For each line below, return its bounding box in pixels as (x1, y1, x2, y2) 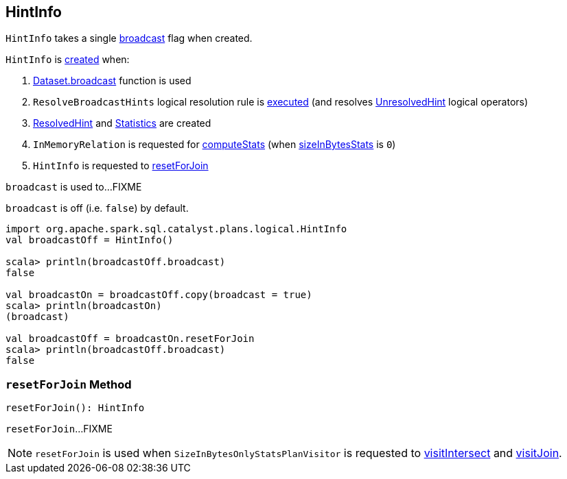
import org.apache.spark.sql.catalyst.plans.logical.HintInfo (5, 223, 347, 235)
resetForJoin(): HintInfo (5, 402, 145, 414)
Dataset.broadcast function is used (33, 75, 192, 87)
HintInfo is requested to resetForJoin (33, 160, 209, 172)
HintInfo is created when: (5, 53, 130, 66)
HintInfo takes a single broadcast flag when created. (5, 32, 253, 45)
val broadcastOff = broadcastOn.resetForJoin (5, 333, 255, 345)
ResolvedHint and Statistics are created (33, 117, 211, 130)
